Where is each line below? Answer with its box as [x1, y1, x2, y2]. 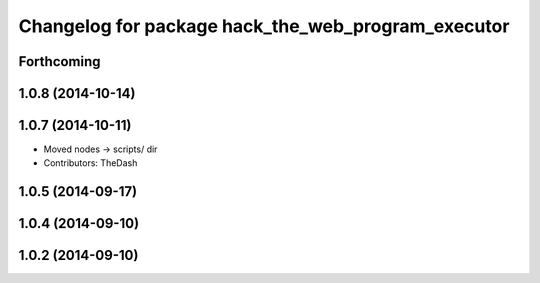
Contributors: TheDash [43, 157, 138, 169]
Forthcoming [18, 53, 101, 70]
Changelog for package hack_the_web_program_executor [18, 15, 510, 37]
